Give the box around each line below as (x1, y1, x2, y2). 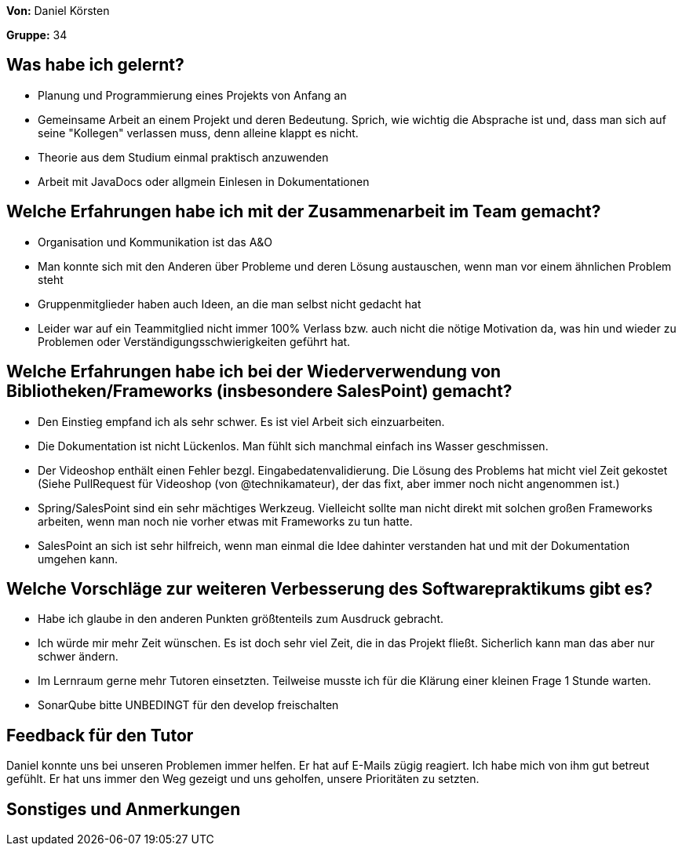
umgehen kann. (38, 552, 119, 566)
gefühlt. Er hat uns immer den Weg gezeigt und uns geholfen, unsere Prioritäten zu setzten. (6, 772, 480, 786)
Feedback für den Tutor (6, 725, 194, 745)
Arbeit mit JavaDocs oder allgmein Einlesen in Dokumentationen (38, 174, 370, 188)
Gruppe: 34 (6, 28, 67, 42)
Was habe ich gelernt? (6, 55, 184, 75)
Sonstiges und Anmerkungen (6, 799, 241, 819)
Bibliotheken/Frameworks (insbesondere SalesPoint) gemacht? (6, 381, 512, 402)
